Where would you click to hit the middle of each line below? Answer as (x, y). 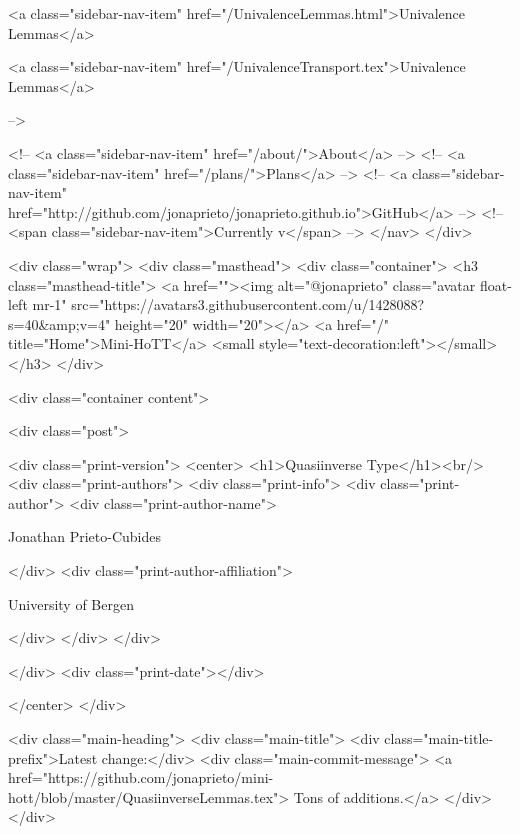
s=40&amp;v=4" (59, 323)
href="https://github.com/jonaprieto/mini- (141, 777)
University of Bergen (71, 603)
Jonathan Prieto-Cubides (84, 536)
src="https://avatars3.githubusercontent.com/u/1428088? (248, 304)
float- (495, 284)
